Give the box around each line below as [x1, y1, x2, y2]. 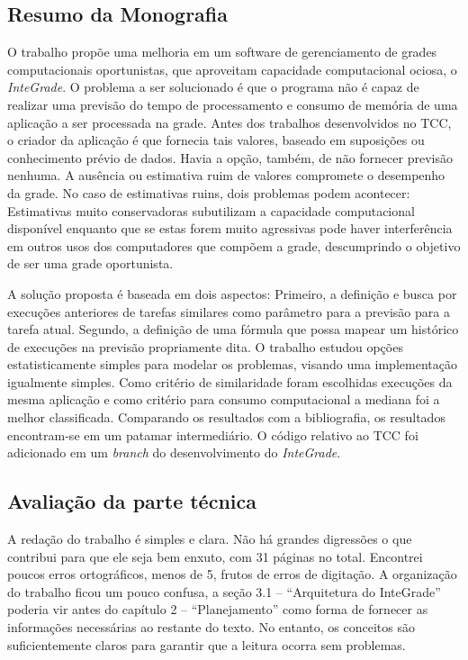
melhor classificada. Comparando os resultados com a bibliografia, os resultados [7, 408, 445, 427]
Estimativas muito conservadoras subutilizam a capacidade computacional [7, 201, 415, 220]
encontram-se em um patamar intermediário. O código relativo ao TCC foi [7, 425, 418, 444]
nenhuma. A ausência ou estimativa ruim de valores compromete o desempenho [7, 166, 445, 185]
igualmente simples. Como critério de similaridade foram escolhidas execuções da [7, 372, 453, 391]
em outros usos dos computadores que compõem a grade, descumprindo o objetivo [7, 236, 461, 255]
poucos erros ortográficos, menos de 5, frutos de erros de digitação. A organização [7, 565, 457, 583]
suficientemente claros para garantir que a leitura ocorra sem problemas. [7, 635, 406, 654]
